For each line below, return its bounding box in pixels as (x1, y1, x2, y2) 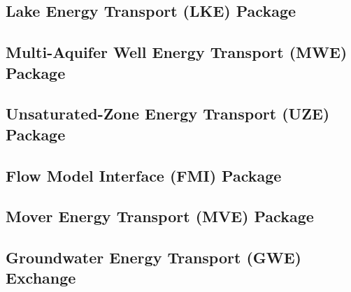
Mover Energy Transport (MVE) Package (6, 205, 314, 227)
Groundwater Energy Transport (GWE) (6, 247, 302, 268)
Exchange (6, 267, 76, 289)
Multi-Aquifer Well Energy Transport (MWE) (6, 41, 348, 63)
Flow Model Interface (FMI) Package (6, 164, 282, 186)
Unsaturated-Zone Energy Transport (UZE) (6, 103, 330, 124)
